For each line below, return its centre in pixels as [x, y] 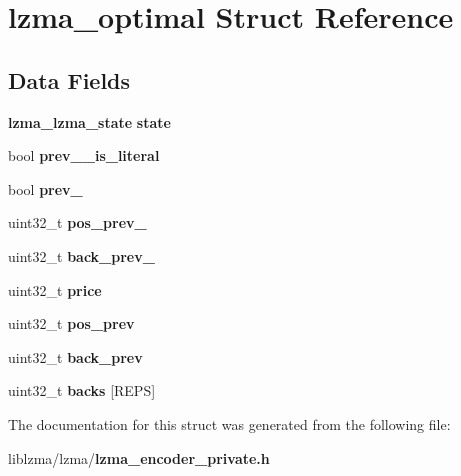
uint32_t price [55, 289]
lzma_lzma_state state [89, 121]
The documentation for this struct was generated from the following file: [229, 423]
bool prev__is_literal [84, 155]
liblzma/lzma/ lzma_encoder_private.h [139, 457]
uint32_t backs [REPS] [82, 390]
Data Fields [69, 79]
